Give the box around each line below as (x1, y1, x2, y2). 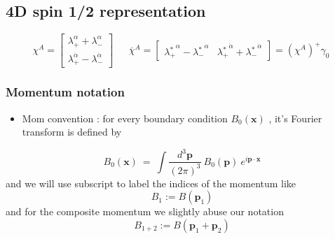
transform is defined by (22, 124, 122, 139)
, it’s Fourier (268, 110, 322, 125)
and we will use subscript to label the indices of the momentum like (6, 175, 296, 190)
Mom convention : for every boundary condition (22, 110, 228, 125)
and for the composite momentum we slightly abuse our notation (6, 204, 284, 219)
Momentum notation (6, 83, 125, 101)
